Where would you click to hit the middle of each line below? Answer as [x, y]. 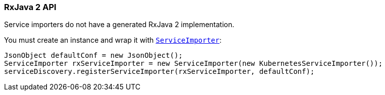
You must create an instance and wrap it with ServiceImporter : [113, 40]
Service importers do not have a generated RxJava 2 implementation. [119, 25]
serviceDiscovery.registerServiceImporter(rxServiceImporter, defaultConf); [159, 72]
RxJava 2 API [30, 7]
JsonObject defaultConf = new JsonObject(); [94, 56]
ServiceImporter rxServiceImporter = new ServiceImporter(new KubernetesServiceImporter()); [194, 64]
